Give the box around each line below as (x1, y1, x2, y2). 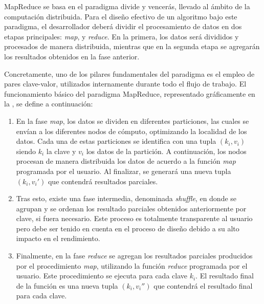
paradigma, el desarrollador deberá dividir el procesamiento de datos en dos (4, 21, 242, 32)
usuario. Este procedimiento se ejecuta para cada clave (16, 270, 187, 281)
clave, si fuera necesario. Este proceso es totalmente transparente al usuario (16, 213, 253, 224)
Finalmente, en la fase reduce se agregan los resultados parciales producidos (16, 250, 253, 261)
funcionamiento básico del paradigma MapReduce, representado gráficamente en (4, 88, 255, 99)
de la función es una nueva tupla (16, 280, 118, 291)
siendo (16, 145, 36, 156)
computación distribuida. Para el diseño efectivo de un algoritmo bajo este (4, 11, 237, 21)
